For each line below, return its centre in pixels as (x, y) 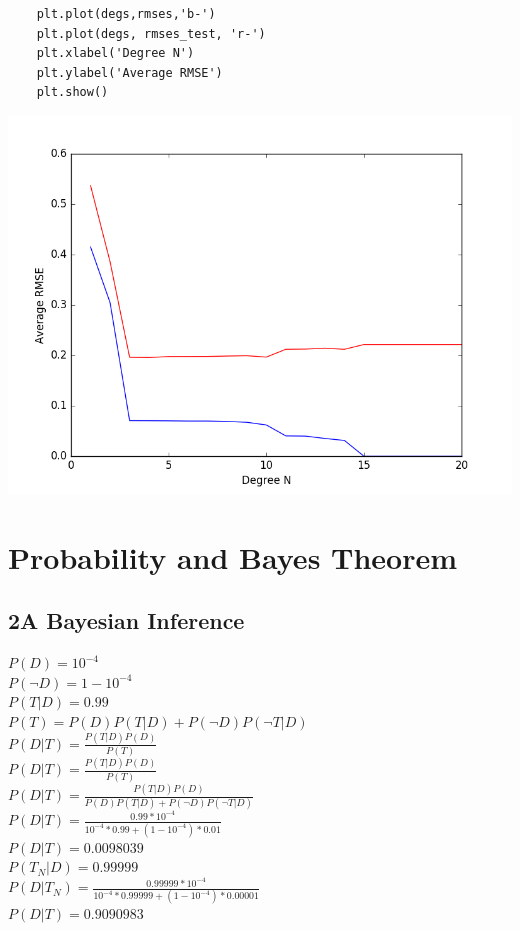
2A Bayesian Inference (126, 620)
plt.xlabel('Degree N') (115, 53)
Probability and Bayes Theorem (233, 556)
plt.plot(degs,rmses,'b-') (126, 14)
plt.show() (72, 92)
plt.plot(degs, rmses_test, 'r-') (151, 33)
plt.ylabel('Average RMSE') (129, 72)
